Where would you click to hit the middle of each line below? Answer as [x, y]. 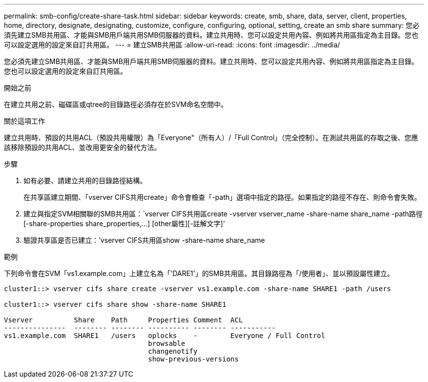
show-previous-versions [193, 359]
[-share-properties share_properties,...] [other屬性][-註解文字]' [124, 223]
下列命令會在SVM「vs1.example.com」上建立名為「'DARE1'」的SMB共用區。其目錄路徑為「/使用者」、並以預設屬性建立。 [199, 273]
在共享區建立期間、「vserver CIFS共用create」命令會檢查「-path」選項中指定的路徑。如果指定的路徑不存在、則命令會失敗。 [222, 197]
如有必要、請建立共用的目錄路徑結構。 [85, 180]
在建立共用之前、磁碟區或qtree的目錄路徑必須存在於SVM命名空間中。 [116, 104]
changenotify [173, 351]
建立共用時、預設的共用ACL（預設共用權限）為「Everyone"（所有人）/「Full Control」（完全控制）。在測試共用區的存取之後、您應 [211, 138]
